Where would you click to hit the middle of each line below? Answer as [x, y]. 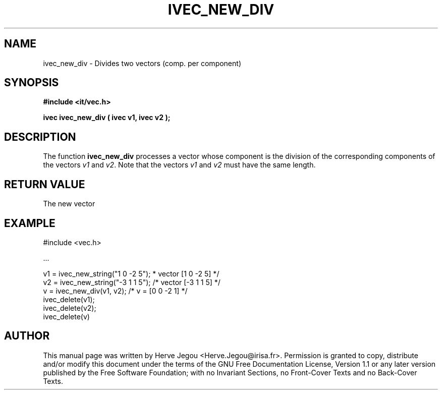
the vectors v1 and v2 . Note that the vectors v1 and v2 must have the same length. [179, 165]
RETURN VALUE [45, 184]
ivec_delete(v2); [70, 308]
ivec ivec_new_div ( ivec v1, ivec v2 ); [107, 118]
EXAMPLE [30, 223]
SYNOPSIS [32, 83]
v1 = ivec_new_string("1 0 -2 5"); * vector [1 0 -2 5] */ [131, 273]
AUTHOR [27, 336]
